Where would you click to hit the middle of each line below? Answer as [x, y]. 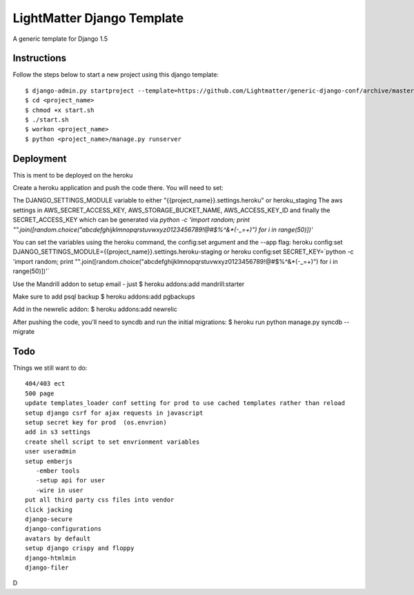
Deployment [40, 159]
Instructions [40, 58]
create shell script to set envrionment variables [112, 442]
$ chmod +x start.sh [60, 110]
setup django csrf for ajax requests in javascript [114, 413]
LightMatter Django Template [98, 18]
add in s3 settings [58, 432]
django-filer [47, 567]
